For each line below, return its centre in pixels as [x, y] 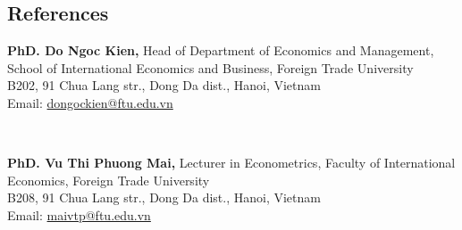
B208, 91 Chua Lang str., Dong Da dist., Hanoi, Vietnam [164, 197]
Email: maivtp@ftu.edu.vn [79, 214]
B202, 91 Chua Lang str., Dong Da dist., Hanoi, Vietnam [164, 85]
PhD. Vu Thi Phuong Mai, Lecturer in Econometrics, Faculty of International [231, 163]
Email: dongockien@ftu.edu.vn [90, 102]
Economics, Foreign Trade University [109, 180]
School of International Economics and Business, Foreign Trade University [210, 67]
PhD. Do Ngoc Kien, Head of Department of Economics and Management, [221, 50]
